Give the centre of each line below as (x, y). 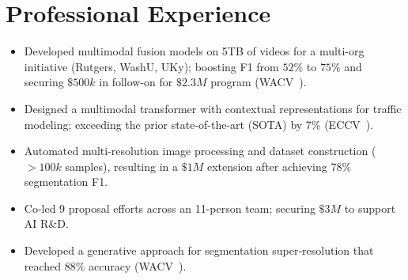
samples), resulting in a (122, 166)
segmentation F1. (66, 182)
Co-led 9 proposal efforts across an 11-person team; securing (170, 208)
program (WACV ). (259, 82)
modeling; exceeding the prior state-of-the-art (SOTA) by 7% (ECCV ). (199, 124)
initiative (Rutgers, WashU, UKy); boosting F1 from (151, 66)
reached (43, 265)
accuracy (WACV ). (138, 265)
